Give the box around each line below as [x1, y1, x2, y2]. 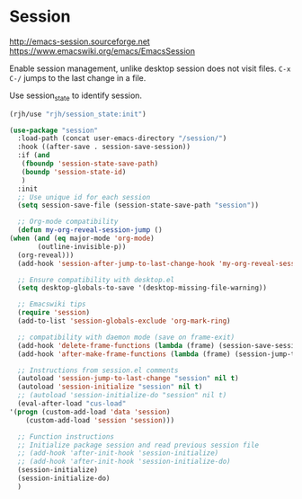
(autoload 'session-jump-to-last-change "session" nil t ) [17, 374, 240, 383]
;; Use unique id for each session [17, 192, 151, 201]
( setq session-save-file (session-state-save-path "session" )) [17, 200, 259, 210]
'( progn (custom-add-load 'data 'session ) [9, 407, 171, 416]
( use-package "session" [9, 126, 99, 135]
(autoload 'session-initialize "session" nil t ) [17, 382, 203, 392]
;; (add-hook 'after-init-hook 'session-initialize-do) [17, 457, 231, 467]
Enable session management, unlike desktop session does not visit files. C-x [9, 63, 291, 74]
